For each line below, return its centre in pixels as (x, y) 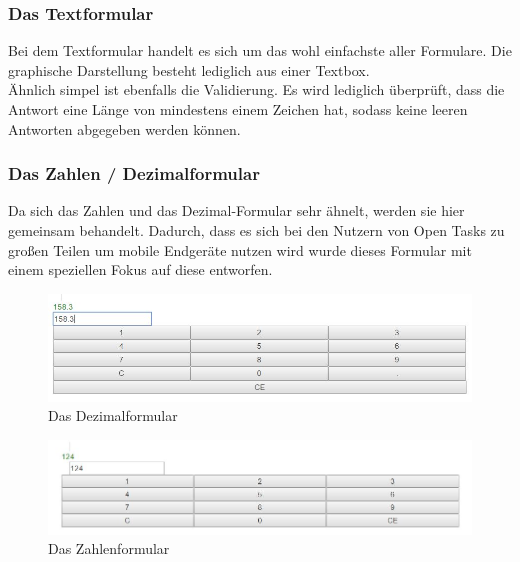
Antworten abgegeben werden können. (124, 128)
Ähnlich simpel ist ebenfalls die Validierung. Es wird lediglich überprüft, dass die (256, 89)
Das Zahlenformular (109, 548)
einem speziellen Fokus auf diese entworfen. (140, 269)
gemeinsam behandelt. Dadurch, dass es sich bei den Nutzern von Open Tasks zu (256, 230)
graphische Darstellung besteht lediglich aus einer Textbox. (189, 69)
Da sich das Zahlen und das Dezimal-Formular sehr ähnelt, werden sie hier (236, 210)
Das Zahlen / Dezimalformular (134, 173)
